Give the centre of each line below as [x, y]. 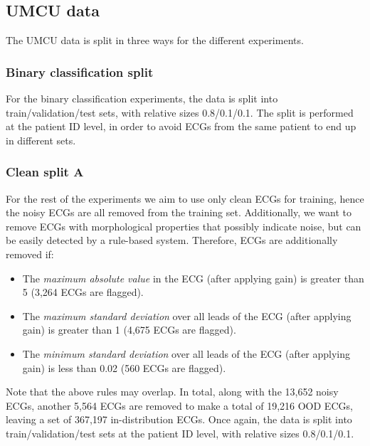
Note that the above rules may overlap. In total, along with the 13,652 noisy [172, 392]
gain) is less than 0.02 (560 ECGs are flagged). [124, 367]
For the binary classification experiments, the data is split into [142, 99]
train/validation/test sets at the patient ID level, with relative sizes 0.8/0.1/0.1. [180, 433]
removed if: [30, 254]
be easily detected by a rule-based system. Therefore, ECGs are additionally [172, 240]
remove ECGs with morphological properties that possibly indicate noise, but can [184, 226]
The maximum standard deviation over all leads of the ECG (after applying [187, 315]
